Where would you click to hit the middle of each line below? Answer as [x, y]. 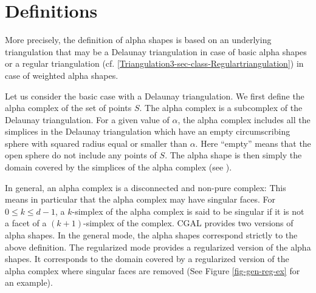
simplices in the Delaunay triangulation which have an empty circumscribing [148, 131]
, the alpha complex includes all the [244, 119]
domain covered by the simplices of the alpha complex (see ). [118, 167]
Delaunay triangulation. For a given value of [87, 119]
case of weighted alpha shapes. [62, 75]
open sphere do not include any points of [81, 155]
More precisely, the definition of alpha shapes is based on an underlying [138, 40]
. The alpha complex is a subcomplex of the [221, 108]
